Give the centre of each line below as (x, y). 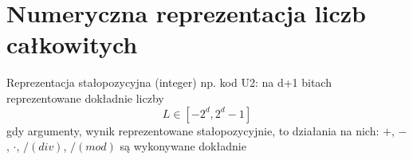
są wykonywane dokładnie (183, 146)
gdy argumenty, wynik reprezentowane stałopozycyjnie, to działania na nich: (193, 130)
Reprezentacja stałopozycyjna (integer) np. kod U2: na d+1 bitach (169, 82)
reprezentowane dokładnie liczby (85, 98)
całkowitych (72, 44)
